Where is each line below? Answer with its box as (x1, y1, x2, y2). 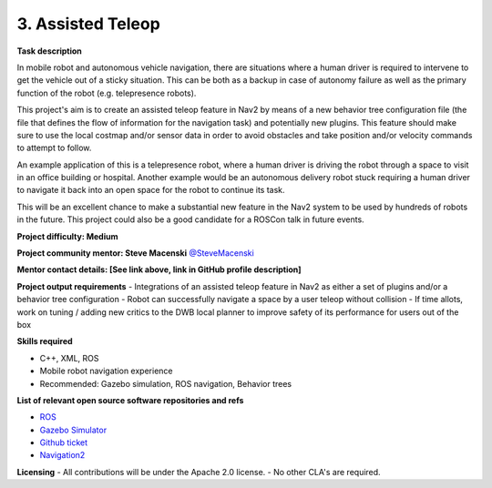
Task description (16, 46, 82, 56)
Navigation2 (39, 450, 86, 461)
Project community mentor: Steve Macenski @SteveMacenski (16, 248, 254, 259)
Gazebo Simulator (39, 424, 108, 435)
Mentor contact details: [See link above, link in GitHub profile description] (16, 264, 302, 275)
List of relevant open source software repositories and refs (16, 394, 244, 405)
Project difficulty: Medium (16, 230, 118, 241)
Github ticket (39, 437, 88, 448)
